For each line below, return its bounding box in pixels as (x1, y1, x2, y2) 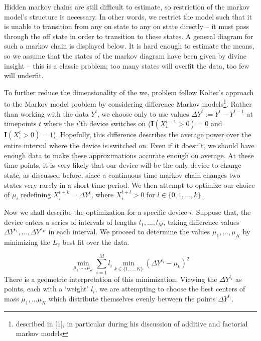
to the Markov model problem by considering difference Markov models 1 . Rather (4, 97, 252, 109)
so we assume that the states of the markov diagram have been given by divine (4, 50, 247, 61)
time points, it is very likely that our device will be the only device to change (4, 160, 241, 170)
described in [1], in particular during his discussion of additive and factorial (16, 318, 248, 328)
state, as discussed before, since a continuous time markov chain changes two (4, 169, 240, 180)
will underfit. (4, 70, 44, 81)
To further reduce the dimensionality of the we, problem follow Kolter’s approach (4, 87, 254, 97)
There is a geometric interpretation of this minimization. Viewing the (4, 273, 217, 284)
